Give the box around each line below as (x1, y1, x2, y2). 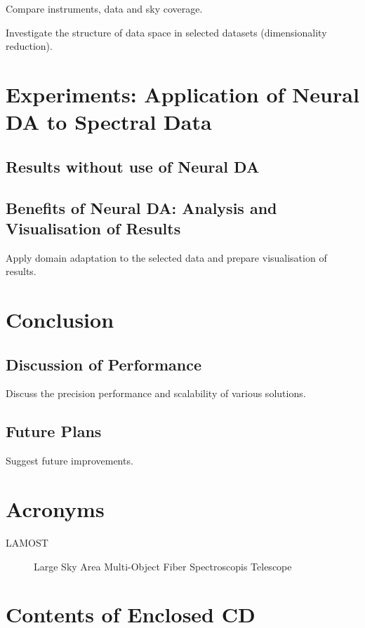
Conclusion (6, 305, 114, 334)
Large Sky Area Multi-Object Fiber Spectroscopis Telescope (34, 559, 292, 573)
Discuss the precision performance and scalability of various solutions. (6, 386, 306, 401)
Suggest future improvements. (6, 453, 133, 468)
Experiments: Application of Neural (6, 79, 359, 108)
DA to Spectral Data (6, 107, 212, 136)
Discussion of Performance (6, 353, 202, 375)
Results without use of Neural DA (6, 155, 260, 177)
